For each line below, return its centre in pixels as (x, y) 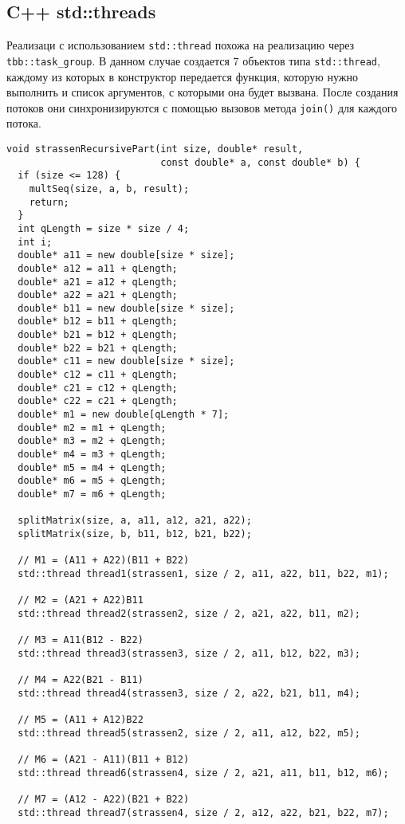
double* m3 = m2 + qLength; (92, 441)
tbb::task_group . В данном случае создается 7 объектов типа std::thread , (193, 60)
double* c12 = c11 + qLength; (98, 375)
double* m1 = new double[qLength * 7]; (124, 415)
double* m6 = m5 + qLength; (92, 481)
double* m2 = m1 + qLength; (92, 428)
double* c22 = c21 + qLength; (98, 401)
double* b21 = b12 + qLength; (98, 335)
